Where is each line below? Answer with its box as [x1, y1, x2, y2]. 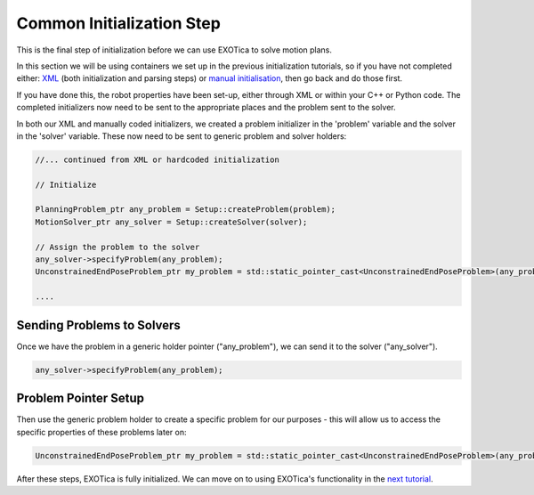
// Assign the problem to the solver [35, 241, 200, 252]
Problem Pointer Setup [16, 391, 144, 406]
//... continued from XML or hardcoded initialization [35, 154, 279, 165]
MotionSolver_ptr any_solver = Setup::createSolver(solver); [35, 216, 308, 227]
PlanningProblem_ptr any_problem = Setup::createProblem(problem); [35, 205, 336, 215]
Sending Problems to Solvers [16, 317, 182, 333]
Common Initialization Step [16, 13, 222, 33]
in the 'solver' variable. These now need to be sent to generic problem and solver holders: [16, 130, 347, 142]
